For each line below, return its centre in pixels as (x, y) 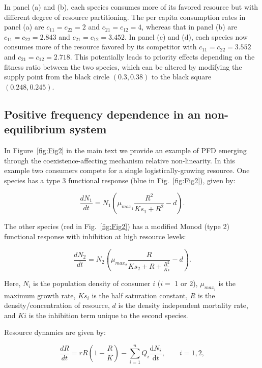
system (88, 129)
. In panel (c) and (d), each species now (186, 36)
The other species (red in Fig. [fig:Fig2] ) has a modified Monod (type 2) (117, 226)
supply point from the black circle (57, 77)
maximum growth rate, (40, 295)
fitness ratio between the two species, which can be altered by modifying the (123, 66)
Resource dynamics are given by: (55, 332)
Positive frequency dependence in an (103, 114)
